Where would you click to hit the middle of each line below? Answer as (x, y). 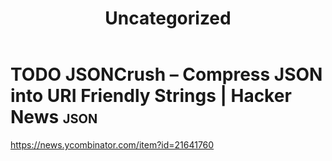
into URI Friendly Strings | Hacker (151, 96)
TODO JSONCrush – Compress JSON (166, 74)
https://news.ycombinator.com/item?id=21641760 (112, 144)
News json (54, 117)
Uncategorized (168, 18)
